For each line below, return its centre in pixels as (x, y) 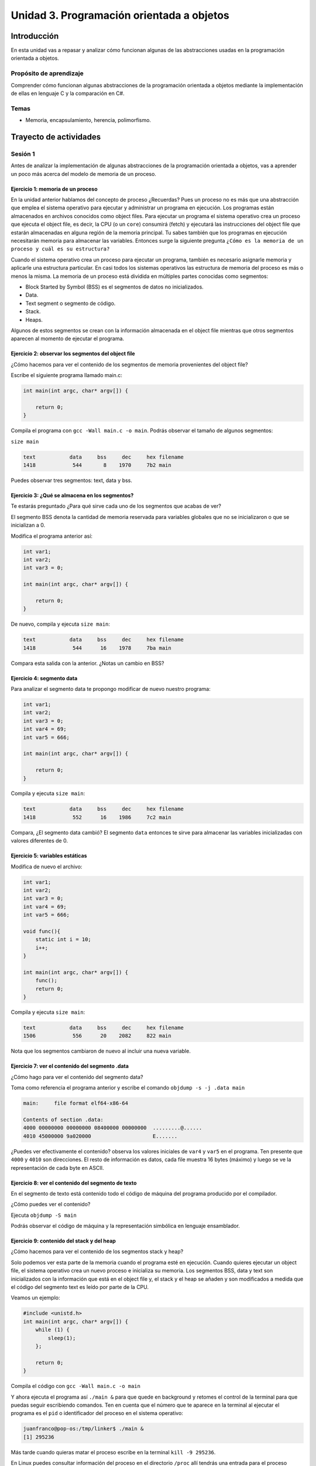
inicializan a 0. (28, 525)
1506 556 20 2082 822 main (97, 1036)
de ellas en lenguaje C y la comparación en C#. (68, 93)
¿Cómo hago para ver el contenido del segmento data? (77, 1077)
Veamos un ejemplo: (35, 1298)
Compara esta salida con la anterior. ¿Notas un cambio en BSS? (87, 663)
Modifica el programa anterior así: (52, 536)
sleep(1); (62, 1338)
